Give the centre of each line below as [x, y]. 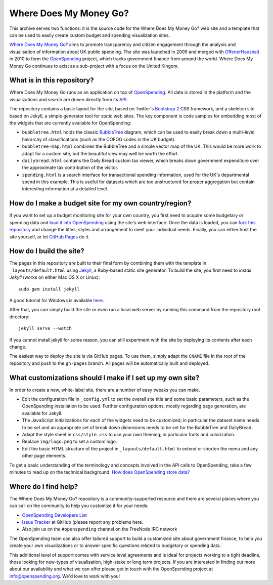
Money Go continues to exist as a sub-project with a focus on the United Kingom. [94, 66]
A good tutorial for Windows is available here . [57, 301]
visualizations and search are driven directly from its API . [69, 99]
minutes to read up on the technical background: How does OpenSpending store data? [100, 472]
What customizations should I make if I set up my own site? [104, 378]
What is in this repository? [52, 80]
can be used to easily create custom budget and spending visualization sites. [90, 35]
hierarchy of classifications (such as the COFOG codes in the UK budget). [99, 139]
